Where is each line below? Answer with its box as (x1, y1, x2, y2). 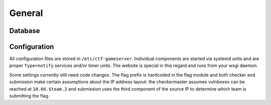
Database (9, 26, 40, 35)
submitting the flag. (9, 93, 50, 99)
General (9, 7, 43, 18)
